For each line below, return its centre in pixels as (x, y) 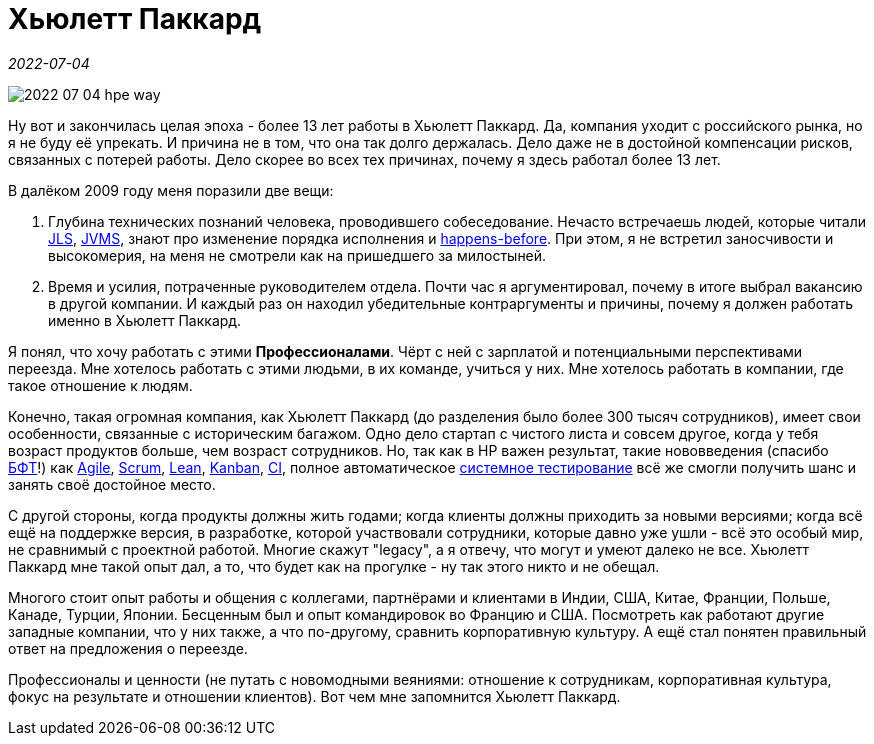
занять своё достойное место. (112, 484)
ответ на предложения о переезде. (128, 648)
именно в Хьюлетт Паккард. (145, 320)
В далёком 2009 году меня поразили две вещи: (171, 190)
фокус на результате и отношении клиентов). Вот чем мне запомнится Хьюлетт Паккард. (314, 696)
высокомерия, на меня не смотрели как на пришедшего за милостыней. (297, 255)
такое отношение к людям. (100, 385)
